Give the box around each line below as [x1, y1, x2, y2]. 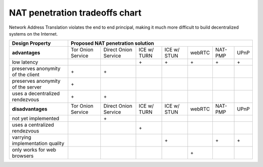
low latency [12, 59, 38, 66]
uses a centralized [12, 122, 55, 129]
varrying [12, 134, 32, 141]
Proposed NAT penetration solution [71, 40, 154, 47]
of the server [12, 84, 42, 91]
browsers [12, 152, 34, 159]
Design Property [12, 40, 51, 47]
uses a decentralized [12, 90, 60, 97]
